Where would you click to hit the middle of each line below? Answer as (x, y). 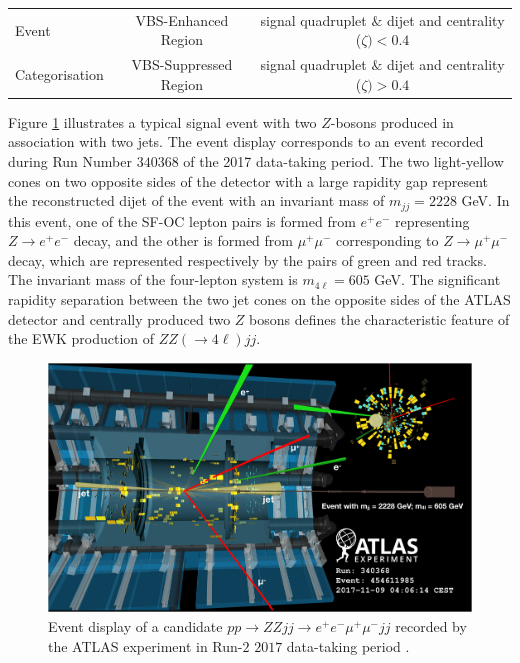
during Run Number (70, 161)
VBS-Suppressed (182, 64)
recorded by (431, 625)
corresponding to (387, 240)
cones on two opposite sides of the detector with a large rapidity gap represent (248, 180)
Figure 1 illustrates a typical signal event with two (162, 121)
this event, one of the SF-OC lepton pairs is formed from (182, 220)
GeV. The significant (437, 279)
